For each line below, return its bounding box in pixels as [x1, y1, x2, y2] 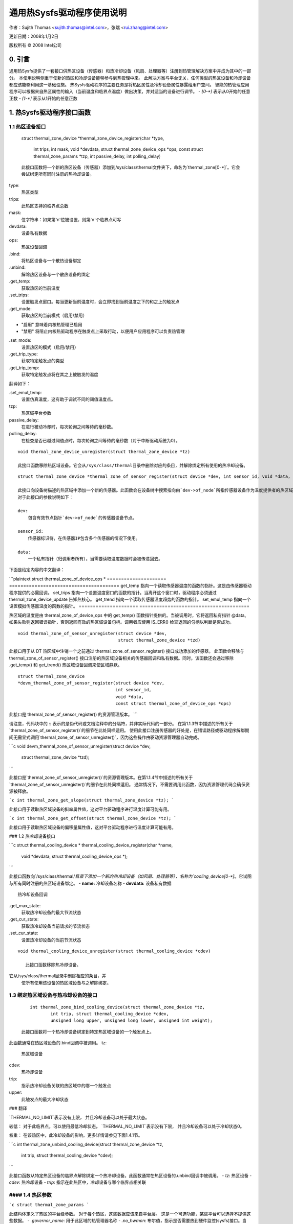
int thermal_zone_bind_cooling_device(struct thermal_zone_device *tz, [30, 1004, 205, 1010]
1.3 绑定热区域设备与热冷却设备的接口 [9, 992, 98, 999]
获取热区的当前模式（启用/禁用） [21, 312, 87, 318]
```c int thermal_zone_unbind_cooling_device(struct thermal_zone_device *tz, [9, 1141, 164, 1147]
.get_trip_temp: [9, 365, 39, 371]
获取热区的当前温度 [21, 285, 60, 291]
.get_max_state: [9, 902, 41, 908]
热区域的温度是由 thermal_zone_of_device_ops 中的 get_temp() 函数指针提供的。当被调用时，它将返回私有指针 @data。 [9, 612, 249, 618]
